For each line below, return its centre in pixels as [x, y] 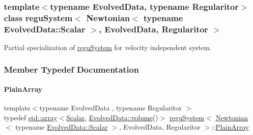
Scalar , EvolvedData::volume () [112, 117]
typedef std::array [31, 117]
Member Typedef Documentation [71, 69]
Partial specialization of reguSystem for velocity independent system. [108, 47]
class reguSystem [38, 17]
